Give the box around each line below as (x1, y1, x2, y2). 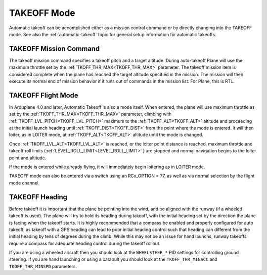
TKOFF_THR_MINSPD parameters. (9, 263, 77, 269)
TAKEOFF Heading (9, 193, 68, 201)
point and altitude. (9, 155, 46, 161)
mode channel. (9, 180, 40, 185)
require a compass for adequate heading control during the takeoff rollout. (9, 240, 161, 246)
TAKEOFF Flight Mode (9, 91, 79, 99)
